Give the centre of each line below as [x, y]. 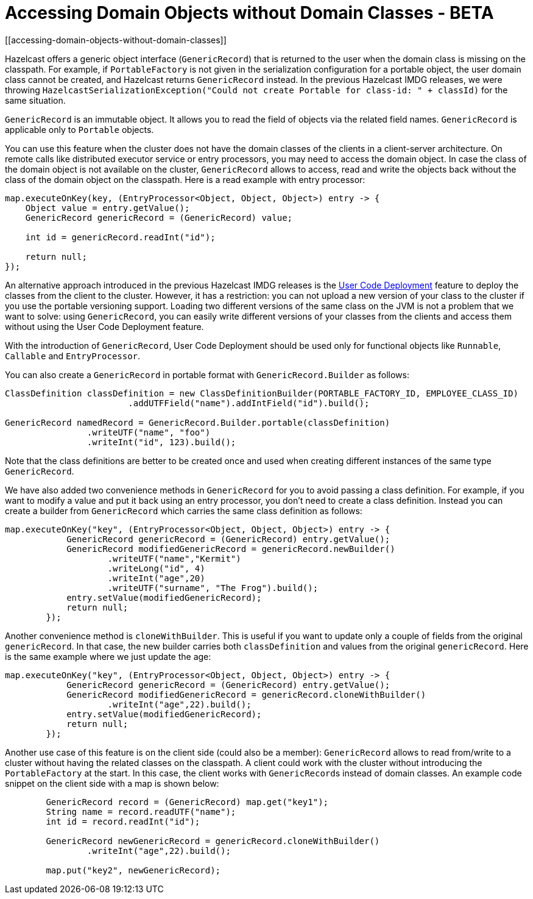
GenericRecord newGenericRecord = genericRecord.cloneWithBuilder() [213, 841]
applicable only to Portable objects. [79, 129]
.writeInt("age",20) [156, 578]
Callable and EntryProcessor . [73, 356]
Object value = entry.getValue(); [108, 208]
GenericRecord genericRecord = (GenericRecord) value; [159, 217]
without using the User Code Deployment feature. [104, 326]
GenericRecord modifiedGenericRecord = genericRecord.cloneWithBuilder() [246, 694]
